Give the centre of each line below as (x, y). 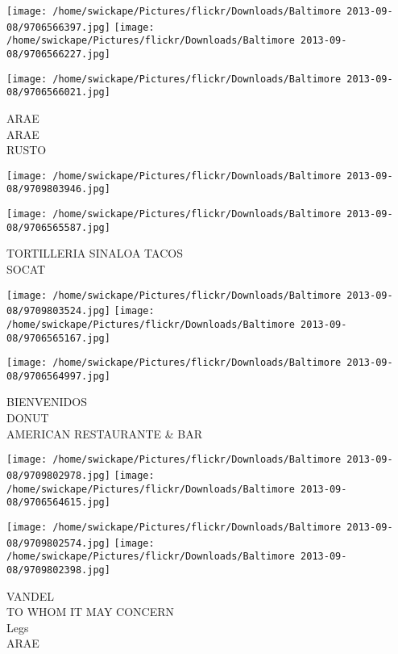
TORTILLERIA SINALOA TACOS (95, 253)
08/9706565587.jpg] (58, 227)
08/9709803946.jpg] (58, 189)
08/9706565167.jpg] (58, 338)
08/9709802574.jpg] (58, 543)
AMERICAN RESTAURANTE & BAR (105, 433)
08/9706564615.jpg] (58, 503)
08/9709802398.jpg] (58, 570)
